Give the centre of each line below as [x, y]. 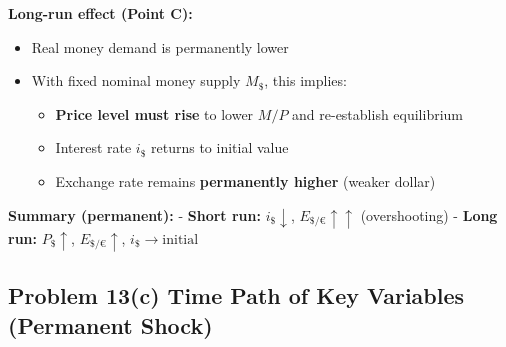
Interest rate [93, 147]
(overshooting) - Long [429, 214]
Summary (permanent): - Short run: [134, 214]
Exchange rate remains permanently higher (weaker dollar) [245, 180]
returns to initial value [220, 147]
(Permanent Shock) [110, 324]
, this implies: [305, 80]
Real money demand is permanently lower [160, 46]
